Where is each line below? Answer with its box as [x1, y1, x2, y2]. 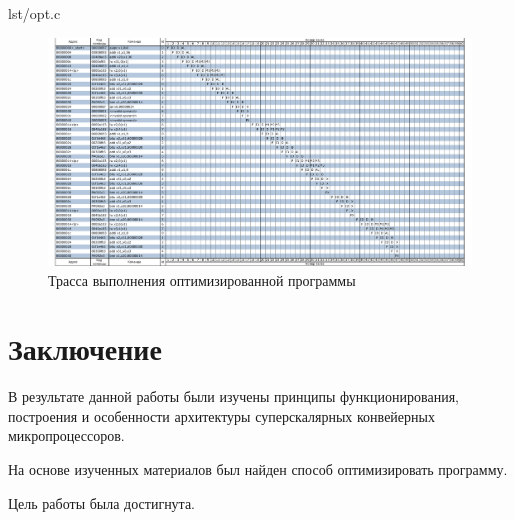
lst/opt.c [8, 3, 61, 23]
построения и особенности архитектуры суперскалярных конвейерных [8, 405, 435, 426]
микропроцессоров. [8, 425, 125, 446]
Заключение [8, 328, 162, 369]
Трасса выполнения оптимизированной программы [48, 269, 356, 290]
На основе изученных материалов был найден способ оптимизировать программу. [8, 459, 508, 480]
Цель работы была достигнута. [8, 492, 196, 513]
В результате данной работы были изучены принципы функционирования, [8, 386, 459, 407]
